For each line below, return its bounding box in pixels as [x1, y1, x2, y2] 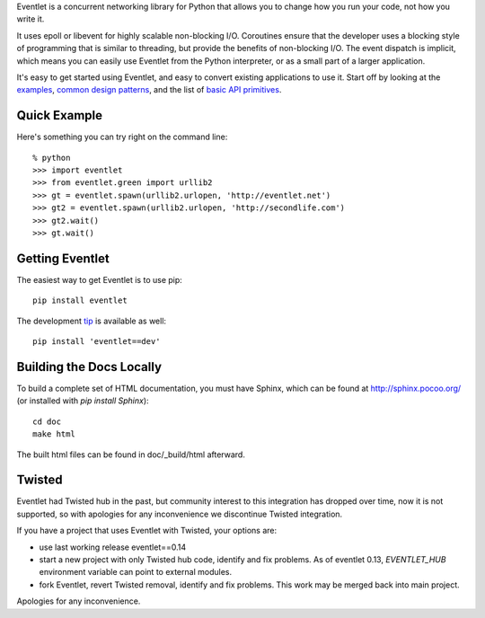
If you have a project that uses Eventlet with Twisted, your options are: [16, 525, 278, 536]
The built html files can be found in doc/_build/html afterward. [16, 449, 246, 460]
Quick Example [16, 108, 103, 123]
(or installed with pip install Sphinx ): [16, 395, 149, 406]
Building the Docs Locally [16, 359, 162, 375]
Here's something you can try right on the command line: [16, 131, 228, 143]
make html [32, 429, 75, 439]
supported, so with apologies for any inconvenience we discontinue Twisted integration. [16, 508, 343, 519]
